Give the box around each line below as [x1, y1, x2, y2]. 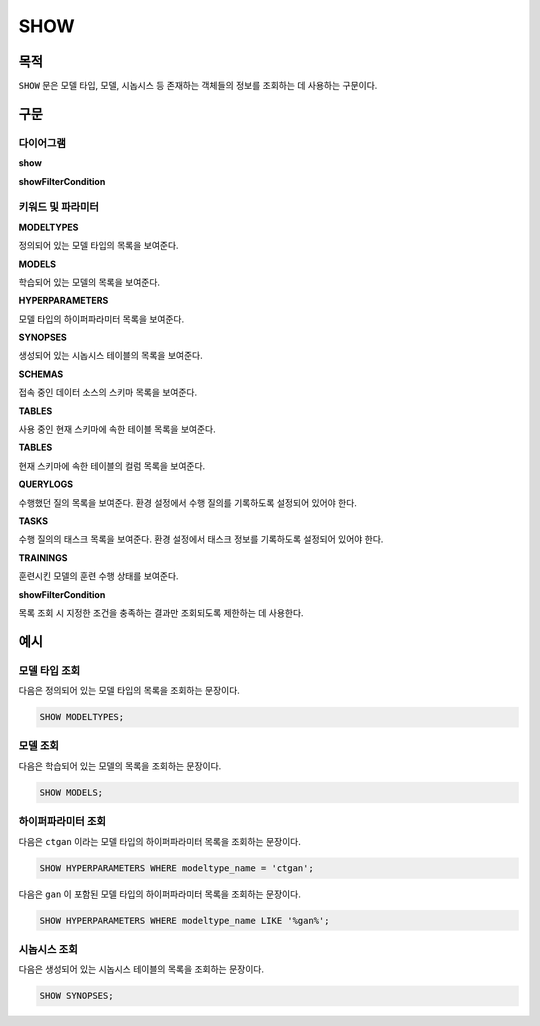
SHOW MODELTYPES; [39, 711, 125, 723]
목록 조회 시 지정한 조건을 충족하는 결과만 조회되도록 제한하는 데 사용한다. [18, 606, 304, 619]
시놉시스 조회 [18, 942, 79, 956]
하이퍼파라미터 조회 [18, 815, 107, 829]
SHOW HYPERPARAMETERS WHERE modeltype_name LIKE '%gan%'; [39, 915, 330, 926]
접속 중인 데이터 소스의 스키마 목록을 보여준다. [18, 386, 198, 399]
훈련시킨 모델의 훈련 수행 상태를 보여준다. [18, 570, 179, 582]
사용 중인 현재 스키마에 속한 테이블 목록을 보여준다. [18, 423, 216, 435]
